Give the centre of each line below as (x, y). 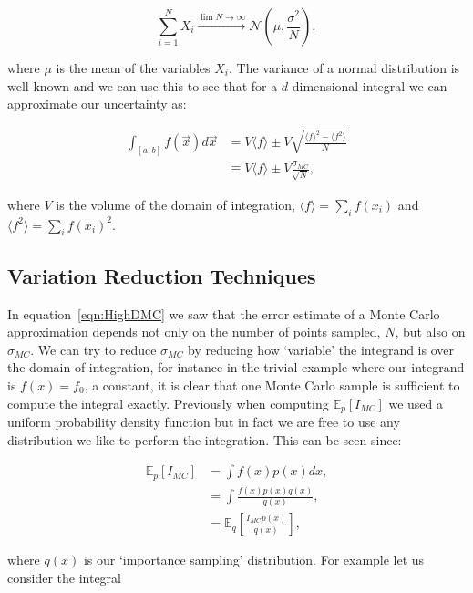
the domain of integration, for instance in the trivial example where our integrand (236, 367)
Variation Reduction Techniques (162, 275)
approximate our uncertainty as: (97, 104)
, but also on (430, 332)
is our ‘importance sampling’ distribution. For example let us (254, 560)
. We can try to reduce (93, 349)
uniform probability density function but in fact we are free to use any (204, 421)
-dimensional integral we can (368, 85)
